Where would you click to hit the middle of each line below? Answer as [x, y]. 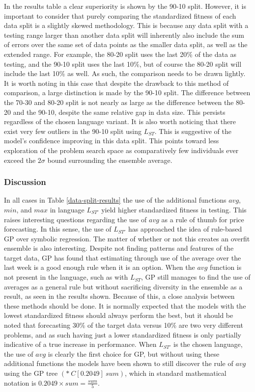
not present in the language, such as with [66, 277]
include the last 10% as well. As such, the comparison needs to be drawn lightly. [125, 73]
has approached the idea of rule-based [185, 229]
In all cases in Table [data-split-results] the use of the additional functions [115, 200]
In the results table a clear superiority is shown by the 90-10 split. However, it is [125, 6]
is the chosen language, [208, 344]
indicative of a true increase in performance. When [80, 344]
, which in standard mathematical [176, 373]
